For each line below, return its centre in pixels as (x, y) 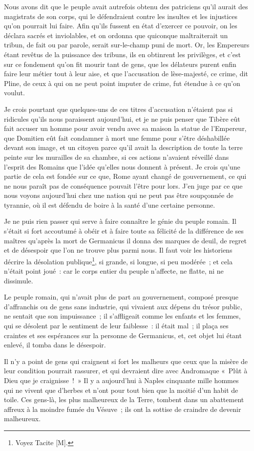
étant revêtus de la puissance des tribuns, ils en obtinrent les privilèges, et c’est (122, 54)
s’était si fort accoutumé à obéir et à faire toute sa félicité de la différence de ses (124, 231)
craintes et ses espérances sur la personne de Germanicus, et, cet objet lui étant (123, 335)
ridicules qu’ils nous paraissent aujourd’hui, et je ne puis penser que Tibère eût (122, 118)
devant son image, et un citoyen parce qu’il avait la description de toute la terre (123, 147)
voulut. (14, 93)
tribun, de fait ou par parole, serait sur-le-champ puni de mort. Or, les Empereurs (127, 45)
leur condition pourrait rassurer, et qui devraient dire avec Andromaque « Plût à (126, 371)
